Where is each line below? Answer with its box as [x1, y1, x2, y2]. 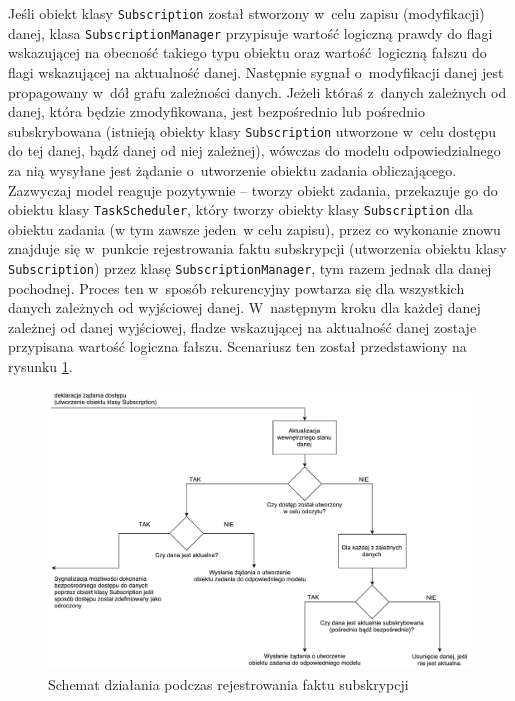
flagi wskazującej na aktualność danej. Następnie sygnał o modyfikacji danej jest [8, 61, 504, 82]
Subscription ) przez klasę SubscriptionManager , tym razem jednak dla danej [8, 257, 492, 278]
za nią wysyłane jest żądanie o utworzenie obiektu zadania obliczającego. [8, 159, 457, 180]
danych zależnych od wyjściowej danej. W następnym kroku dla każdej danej [8, 297, 481, 318]
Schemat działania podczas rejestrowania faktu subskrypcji [48, 673, 409, 694]
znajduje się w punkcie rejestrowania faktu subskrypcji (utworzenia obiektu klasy [8, 238, 507, 259]
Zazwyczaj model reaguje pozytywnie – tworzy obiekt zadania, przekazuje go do [8, 179, 498, 200]
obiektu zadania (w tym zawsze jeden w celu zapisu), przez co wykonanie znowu [8, 218, 501, 239]
